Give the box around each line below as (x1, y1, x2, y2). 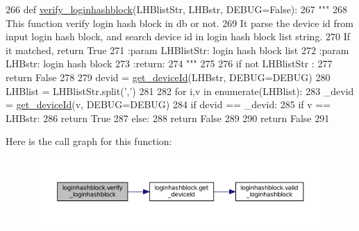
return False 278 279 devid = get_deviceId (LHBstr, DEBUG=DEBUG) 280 (6, 69, 331, 84)
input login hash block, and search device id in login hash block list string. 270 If (6, 29, 350, 44)
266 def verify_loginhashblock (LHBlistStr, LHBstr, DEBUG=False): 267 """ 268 (6, 2, 347, 16)
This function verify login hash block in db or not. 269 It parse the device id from (6, 15, 353, 30)
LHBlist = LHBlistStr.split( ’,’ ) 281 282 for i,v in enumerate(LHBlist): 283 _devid (6, 83, 354, 98)
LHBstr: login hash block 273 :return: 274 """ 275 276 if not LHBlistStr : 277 (6, 56, 333, 71)
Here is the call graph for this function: (6, 134, 172, 148)
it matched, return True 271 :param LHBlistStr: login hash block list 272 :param (6, 42, 349, 57)
